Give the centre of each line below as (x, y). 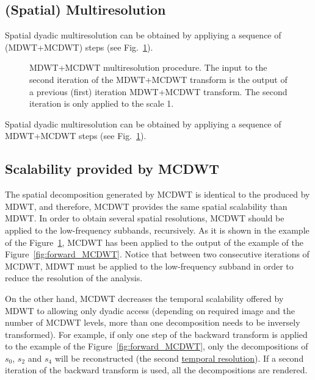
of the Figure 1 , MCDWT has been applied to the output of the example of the (154, 242)
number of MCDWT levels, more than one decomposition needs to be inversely (153, 322)
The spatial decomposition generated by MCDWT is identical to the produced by (157, 194)
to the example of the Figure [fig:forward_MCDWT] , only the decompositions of (157, 346)
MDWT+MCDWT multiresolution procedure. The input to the (148, 67)
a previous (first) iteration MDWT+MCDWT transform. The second (158, 91)
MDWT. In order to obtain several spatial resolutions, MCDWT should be (145, 218)
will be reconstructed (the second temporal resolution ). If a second (179, 358)
